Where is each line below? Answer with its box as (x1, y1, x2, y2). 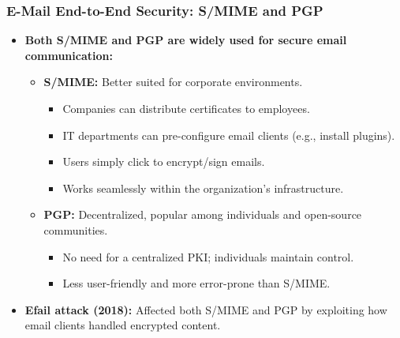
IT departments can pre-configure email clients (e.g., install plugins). (62, 126, 395, 143)
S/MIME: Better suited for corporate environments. (43, 73, 303, 90)
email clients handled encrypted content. (24, 317, 221, 333)
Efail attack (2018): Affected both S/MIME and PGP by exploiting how (24, 301, 387, 317)
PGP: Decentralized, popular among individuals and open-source (43, 206, 362, 223)
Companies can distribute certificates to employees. (62, 100, 310, 116)
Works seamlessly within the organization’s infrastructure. (62, 179, 344, 196)
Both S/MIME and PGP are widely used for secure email (24, 32, 347, 48)
